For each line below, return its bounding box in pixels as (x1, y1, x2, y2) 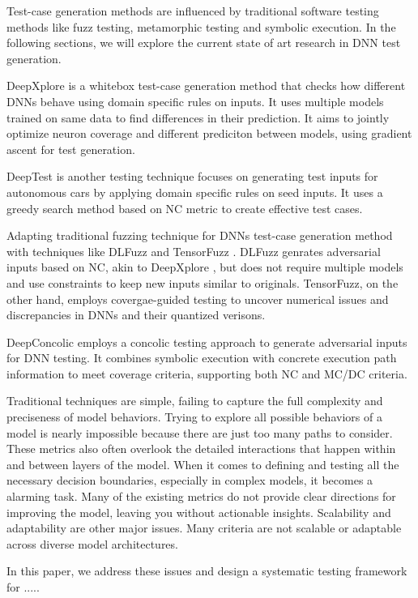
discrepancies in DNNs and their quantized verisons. (6, 306, 266, 323)
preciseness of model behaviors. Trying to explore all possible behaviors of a (6, 408, 382, 425)
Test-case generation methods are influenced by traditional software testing (6, 2, 379, 19)
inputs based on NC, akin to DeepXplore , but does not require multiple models (6, 258, 403, 276)
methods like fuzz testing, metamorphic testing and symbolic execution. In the (6, 18, 396, 35)
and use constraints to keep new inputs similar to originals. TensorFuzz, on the (6, 274, 399, 291)
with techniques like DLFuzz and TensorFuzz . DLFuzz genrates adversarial (6, 242, 381, 259)
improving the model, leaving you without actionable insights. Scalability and (6, 503, 391, 520)
